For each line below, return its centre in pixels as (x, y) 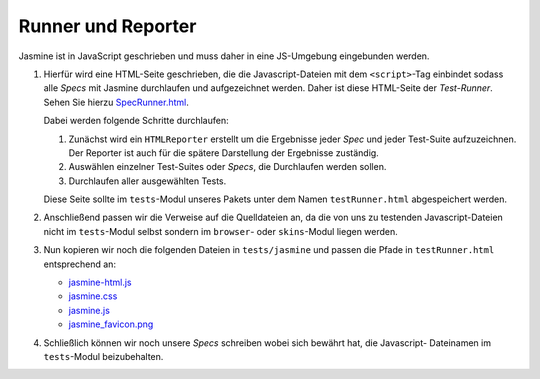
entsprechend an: (80, 264)
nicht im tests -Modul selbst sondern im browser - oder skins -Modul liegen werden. (221, 231)
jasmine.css (93, 296)
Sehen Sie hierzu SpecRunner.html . (116, 102)
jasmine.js (89, 310)
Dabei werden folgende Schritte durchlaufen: (136, 121)
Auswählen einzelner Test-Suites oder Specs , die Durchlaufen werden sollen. (227, 167)
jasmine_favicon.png (111, 324)
